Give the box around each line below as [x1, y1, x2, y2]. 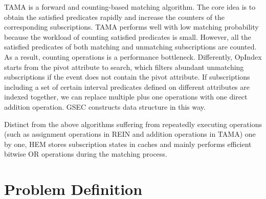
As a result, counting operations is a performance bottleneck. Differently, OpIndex [4, 51, 262, 62]
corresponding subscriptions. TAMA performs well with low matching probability [4, 21, 259, 32]
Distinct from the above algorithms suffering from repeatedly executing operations [4, 118, 262, 129]
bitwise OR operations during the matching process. [4, 148, 167, 159]
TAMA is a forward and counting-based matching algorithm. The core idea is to [4, 2, 256, 12]
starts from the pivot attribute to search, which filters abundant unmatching [4, 61, 244, 72]
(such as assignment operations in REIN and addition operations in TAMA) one [4, 129, 256, 139]
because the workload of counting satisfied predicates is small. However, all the [4, 31, 251, 42]
